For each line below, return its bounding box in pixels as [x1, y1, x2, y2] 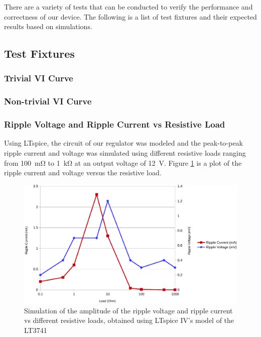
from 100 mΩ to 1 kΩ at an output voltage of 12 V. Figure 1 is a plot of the [4, 157, 242, 168]
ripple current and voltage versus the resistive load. [4, 167, 162, 178]
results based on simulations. [4, 21, 92, 32]
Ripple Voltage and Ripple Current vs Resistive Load [4, 118, 225, 131]
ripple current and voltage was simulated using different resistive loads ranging [4, 148, 246, 158]
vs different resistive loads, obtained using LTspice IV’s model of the [24, 315, 234, 325]
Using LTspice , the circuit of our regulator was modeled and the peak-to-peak [4, 138, 243, 148]
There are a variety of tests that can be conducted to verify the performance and [4, 2, 253, 12]
